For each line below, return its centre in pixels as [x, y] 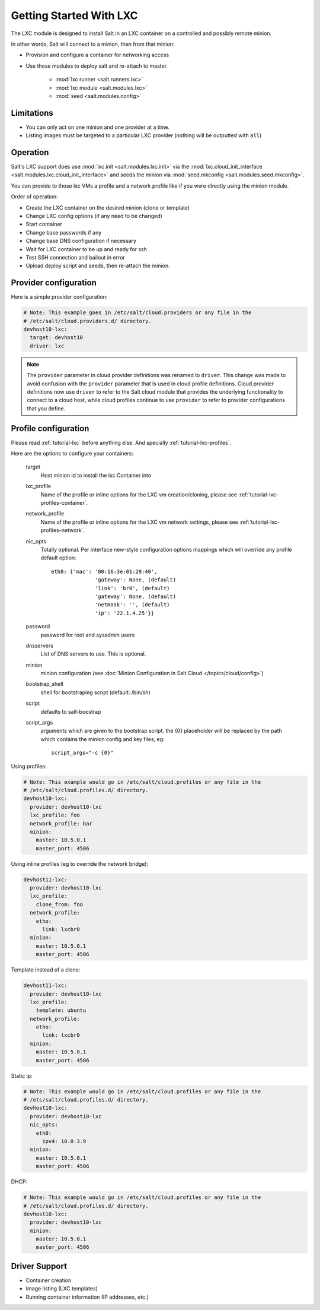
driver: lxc [47, 346]
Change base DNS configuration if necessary [81, 241]
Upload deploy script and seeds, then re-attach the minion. [98, 266]
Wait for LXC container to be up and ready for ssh [87, 249]
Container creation [49, 1280]
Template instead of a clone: [46, 970]
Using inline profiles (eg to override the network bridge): [80, 863]
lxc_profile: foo [55, 815]
